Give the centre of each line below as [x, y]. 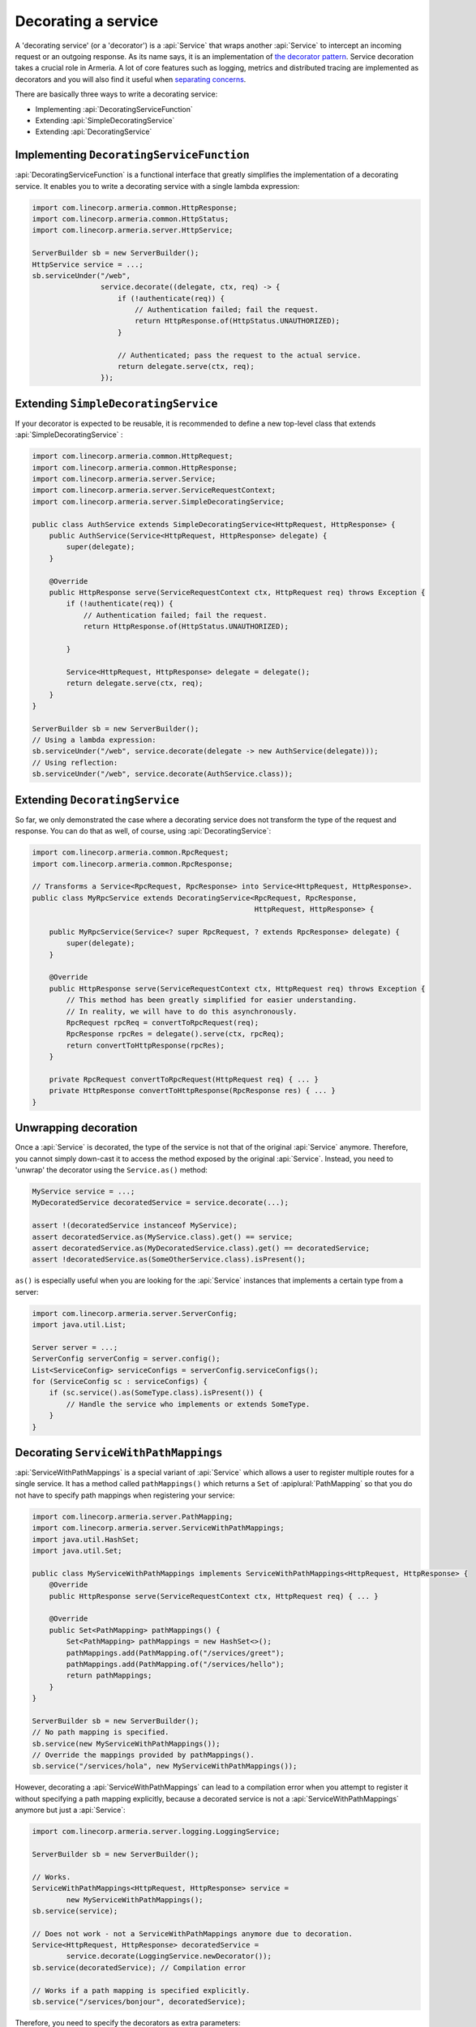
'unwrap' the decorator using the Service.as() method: [111, 1170]
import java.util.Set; [77, 1551]
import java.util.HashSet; [86, 1539]
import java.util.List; [79, 1325]
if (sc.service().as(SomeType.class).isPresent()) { [156, 1393]
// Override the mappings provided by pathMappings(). [143, 1755]
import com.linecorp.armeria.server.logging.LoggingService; [156, 1832]
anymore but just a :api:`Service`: [70, 1810]
